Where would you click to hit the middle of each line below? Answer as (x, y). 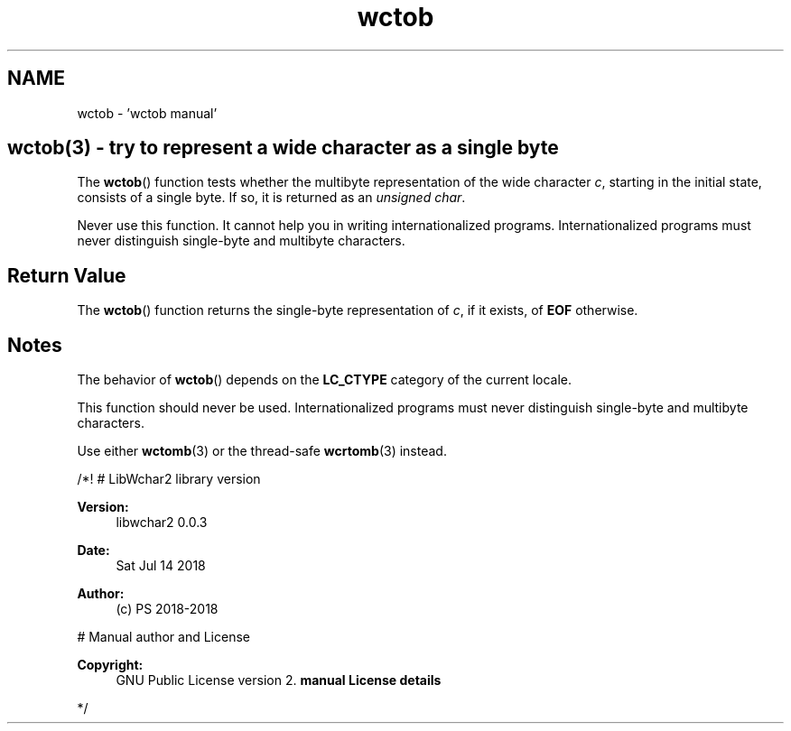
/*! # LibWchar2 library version (169, 479)
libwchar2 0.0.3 (162, 523)
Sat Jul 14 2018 (161, 566)
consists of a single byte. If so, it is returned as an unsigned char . (271, 198)
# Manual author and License (163, 637)
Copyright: (110, 665)
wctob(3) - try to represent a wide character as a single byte (283, 148)
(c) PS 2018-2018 (167, 609)
